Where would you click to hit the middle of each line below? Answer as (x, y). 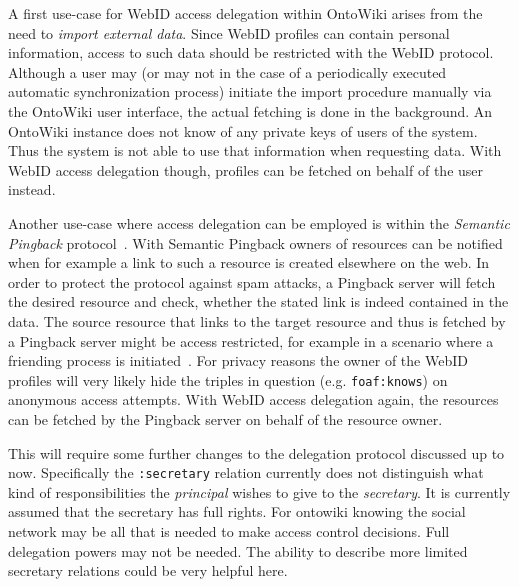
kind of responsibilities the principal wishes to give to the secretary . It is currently (259, 491)
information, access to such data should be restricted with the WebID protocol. (251, 52)
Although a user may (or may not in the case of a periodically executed (227, 71)
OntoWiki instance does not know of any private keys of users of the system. (243, 130)
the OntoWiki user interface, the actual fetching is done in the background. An (250, 110)
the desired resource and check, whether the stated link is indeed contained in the (258, 301)
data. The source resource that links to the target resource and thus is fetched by (257, 320)
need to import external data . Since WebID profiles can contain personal (229, 32)
